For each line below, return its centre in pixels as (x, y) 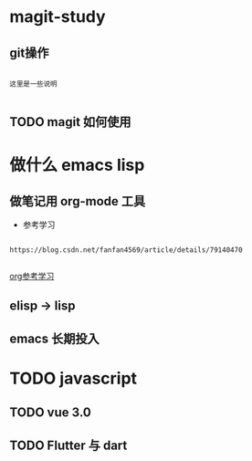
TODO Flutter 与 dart (68, 446)
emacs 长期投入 (54, 339)
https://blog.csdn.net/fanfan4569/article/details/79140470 (126, 250)
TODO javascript (73, 378)
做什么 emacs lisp (77, 165)
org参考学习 (32, 277)
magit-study (58, 17)
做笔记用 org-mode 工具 (78, 201)
